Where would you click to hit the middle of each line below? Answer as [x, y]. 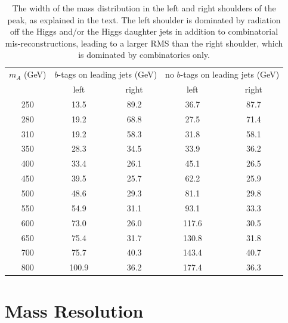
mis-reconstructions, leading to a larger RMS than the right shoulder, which [144, 43]
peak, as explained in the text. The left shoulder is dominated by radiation [144, 19]
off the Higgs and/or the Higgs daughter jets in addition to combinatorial [144, 31]
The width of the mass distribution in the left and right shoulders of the [144, 8]
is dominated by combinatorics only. [144, 55]
